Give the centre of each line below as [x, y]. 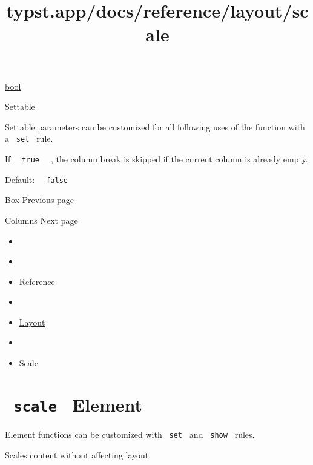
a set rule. [29, 139]
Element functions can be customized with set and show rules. [130, 434]
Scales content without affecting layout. [78, 454]
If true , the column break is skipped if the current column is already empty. [156, 159]
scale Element [78, 404]
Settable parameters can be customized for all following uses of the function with [155, 126]
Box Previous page [40, 200]
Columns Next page [41, 220]
